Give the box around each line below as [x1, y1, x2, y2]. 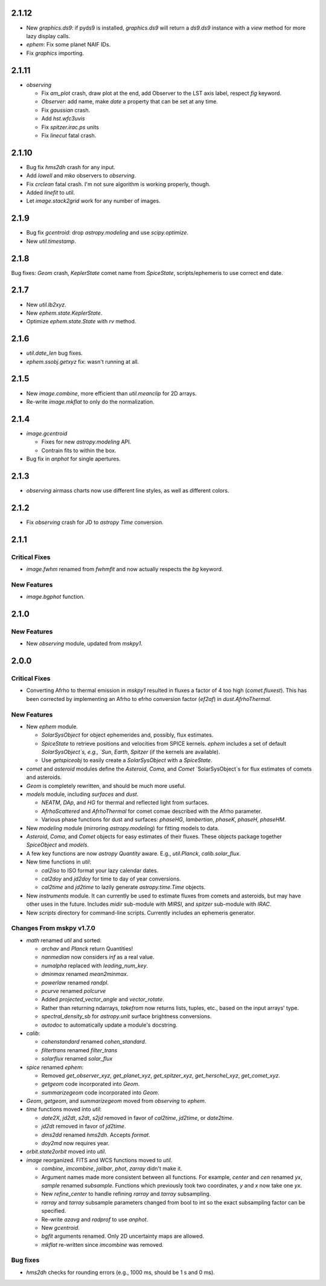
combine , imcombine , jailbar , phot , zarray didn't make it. [41, 1165, 182, 1172]
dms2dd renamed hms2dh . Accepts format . [41, 1131, 150, 1139]
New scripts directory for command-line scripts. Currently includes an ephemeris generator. [26, 909, 255, 916]
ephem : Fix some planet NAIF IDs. [26, 41, 111, 48]
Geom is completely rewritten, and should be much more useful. [26, 782, 186, 789]
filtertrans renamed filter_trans [41, 1046, 118, 1054]
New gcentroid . [41, 1224, 80, 1231]
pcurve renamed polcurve [41, 987, 106, 994]
